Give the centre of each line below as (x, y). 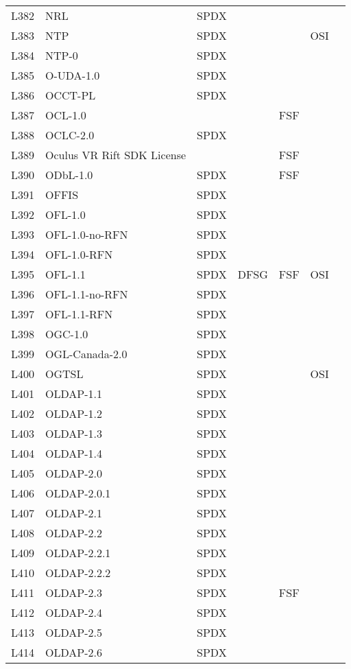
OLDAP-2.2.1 (78, 553)
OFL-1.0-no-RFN (87, 234)
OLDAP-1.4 (74, 453)
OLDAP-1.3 (74, 433)
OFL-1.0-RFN (79, 254)
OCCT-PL (71, 95)
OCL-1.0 (66, 115)
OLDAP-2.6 (74, 652)
